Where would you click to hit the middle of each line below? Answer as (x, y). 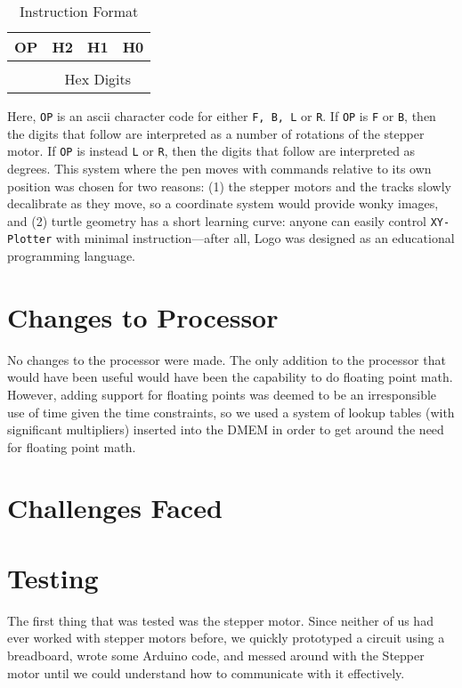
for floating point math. (72, 446)
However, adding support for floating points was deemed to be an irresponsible (222, 394)
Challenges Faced (115, 508)
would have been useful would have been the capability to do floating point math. (230, 377)
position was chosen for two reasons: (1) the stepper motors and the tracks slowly (229, 186)
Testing (53, 577)
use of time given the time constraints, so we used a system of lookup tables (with (231, 412)
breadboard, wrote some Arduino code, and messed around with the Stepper (216, 655)
